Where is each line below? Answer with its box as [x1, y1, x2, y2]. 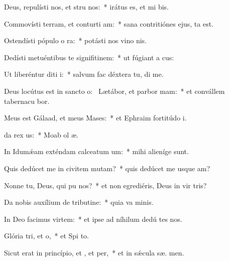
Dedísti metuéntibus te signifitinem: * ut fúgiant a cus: [4, 52, 174, 62]
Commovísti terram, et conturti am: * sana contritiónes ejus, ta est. [4, 18, 214, 29]
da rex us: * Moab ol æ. [4, 129, 78, 140]
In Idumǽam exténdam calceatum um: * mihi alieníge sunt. [4, 146, 189, 157]
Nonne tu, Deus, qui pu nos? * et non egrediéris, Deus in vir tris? [4, 180, 207, 190]
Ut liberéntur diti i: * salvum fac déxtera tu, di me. [4, 69, 164, 79]
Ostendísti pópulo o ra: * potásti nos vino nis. [4, 35, 147, 46]
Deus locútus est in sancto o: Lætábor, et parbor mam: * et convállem [4, 85, 225, 96]
